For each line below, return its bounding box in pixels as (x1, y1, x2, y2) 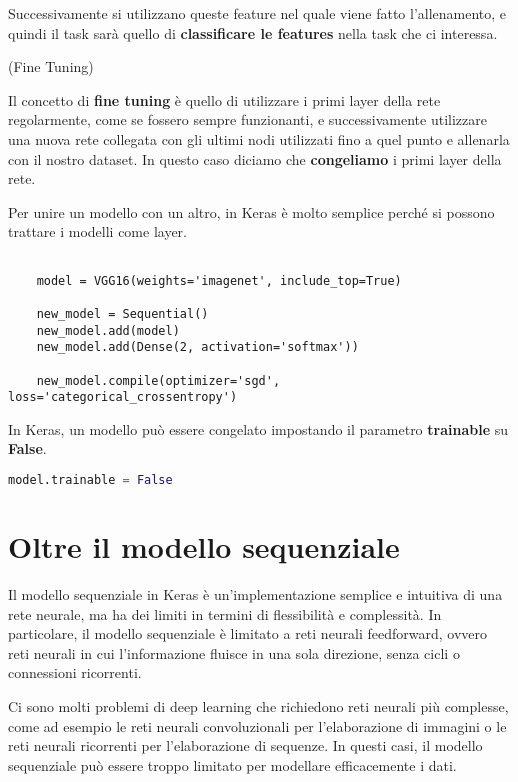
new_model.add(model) (36, 323, 180, 338)
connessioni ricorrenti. (8, 662, 142, 683)
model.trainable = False (8, 473, 173, 488)
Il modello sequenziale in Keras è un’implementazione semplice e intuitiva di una (8, 584, 503, 605)
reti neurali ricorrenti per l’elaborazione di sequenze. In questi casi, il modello (8, 735, 483, 756)
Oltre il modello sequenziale (8, 526, 400, 567)
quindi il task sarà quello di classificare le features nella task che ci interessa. (8, 22, 498, 43)
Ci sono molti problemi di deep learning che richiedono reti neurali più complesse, (8, 696, 509, 716)
